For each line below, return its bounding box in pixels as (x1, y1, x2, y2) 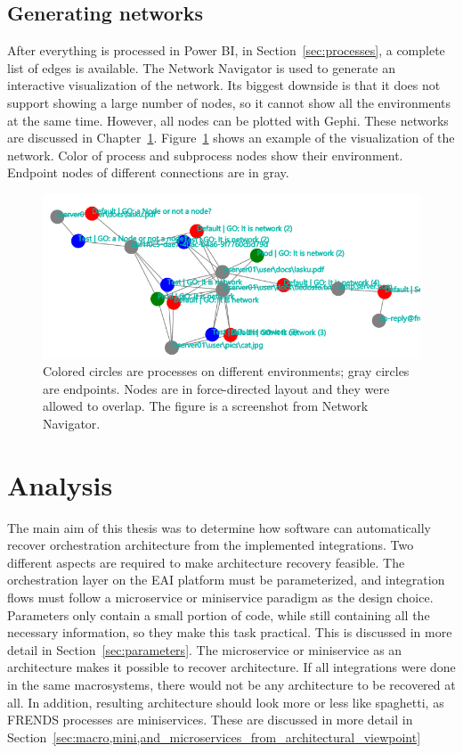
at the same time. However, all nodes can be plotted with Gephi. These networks (7, 110, 449, 129)
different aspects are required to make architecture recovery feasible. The (7, 552, 405, 571)
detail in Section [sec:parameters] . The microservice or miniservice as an (7, 640, 402, 659)
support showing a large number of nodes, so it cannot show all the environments (7, 93, 451, 111)
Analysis (7, 466, 113, 503)
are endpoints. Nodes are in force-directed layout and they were (43, 379, 390, 397)
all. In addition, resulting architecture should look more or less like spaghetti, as (7, 692, 444, 711)
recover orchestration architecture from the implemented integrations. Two (7, 536, 414, 554)
